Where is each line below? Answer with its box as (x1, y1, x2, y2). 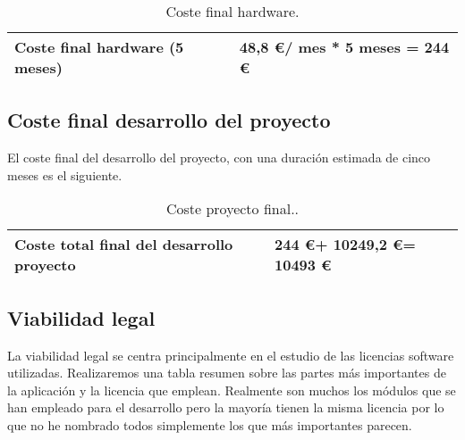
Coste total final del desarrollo (14, 234, 233, 255)
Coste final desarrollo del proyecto (7, 106, 331, 134)
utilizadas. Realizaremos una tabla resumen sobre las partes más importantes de (7, 363, 446, 382)
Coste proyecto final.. (165, 198, 300, 220)
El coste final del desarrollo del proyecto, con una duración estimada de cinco (7, 148, 431, 167)
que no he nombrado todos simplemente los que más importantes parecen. (7, 415, 412, 434)
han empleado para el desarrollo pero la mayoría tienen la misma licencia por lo (7, 398, 444, 417)
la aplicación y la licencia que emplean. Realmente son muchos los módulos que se (7, 380, 456, 399)
